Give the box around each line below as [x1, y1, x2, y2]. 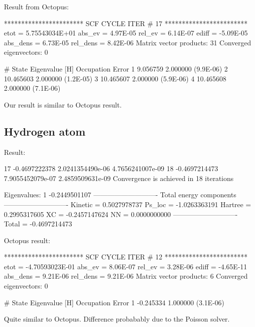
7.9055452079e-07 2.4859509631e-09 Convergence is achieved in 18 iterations [4, 173, 234, 183]
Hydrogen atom [4, 123, 86, 139]
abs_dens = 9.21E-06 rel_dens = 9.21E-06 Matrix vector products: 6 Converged [4, 271, 248, 281]
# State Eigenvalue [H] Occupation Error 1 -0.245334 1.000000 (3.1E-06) [4, 297, 224, 307]
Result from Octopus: [4, 1, 69, 11]
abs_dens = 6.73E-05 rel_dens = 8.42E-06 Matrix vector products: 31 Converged [4, 37, 252, 47]
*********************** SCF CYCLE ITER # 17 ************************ [4, 18, 248, 28]
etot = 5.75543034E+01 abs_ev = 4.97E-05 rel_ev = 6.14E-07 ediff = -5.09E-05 [4, 28, 248, 38]
